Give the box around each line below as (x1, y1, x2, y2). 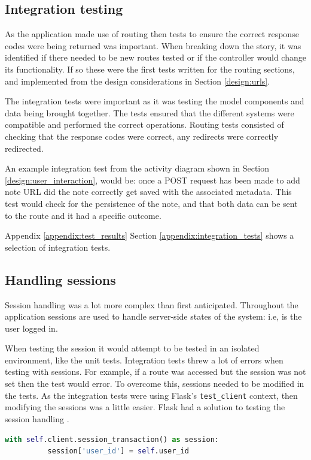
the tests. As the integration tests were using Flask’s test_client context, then (5, 389, 298, 401)
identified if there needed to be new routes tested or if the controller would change (5, 51, 306, 64)
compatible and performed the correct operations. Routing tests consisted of (5, 118, 284, 131)
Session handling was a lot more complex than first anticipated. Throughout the (5, 298, 298, 311)
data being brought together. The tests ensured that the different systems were (5, 106, 294, 119)
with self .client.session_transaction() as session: (5, 435, 219, 444)
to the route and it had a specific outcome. (5, 209, 161, 221)
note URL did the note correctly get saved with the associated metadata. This (5, 185, 292, 198)
